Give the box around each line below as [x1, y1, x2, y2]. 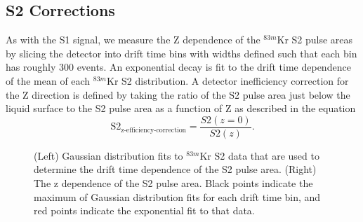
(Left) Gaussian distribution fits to [34, 148, 183, 162]
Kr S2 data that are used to [199, 148, 319, 162]
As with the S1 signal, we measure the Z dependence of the [6, 32, 260, 47]
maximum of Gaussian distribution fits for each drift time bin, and [34, 189, 321, 204]
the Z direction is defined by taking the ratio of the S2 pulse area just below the [6, 87, 350, 102]
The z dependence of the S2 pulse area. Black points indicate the [34, 176, 313, 190]
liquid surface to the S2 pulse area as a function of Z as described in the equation [6, 101, 356, 116]
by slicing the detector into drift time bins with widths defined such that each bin [6, 46, 357, 60]
